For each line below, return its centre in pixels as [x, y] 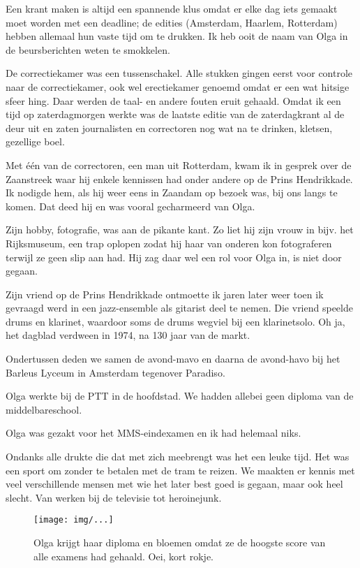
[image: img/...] [74, 520]
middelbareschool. [44, 409]
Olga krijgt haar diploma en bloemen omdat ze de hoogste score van [180, 542]
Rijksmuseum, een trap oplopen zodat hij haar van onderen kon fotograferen [169, 243]
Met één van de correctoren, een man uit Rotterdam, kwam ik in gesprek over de [179, 165]
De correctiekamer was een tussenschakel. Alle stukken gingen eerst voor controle [179, 73]
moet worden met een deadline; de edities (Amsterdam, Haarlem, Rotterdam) [172, 22]
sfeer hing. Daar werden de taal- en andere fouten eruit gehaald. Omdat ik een [173, 100]
